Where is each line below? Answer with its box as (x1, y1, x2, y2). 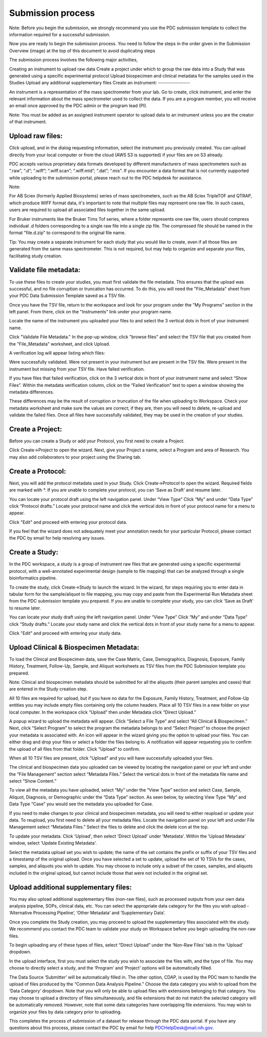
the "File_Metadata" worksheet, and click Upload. (9, 341, 110, 347)
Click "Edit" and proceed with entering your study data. (9, 630, 122, 636)
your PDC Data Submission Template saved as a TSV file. (9, 293, 126, 299)
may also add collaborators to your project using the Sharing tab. (9, 454, 142, 460)
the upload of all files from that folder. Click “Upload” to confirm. (9, 746, 140, 752)
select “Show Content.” (9, 778, 57, 784)
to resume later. (9, 605, 42, 611)
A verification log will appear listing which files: (9, 350, 105, 356)
